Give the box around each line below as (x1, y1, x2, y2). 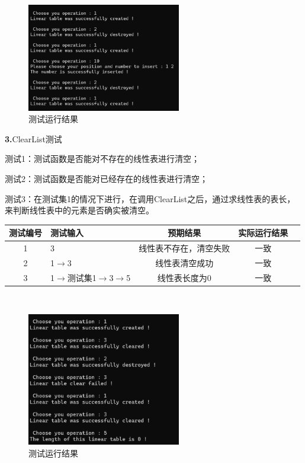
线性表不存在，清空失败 (139, 242, 230, 254)
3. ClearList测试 (5, 132, 62, 145)
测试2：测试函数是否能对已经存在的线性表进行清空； (5, 172, 208, 184)
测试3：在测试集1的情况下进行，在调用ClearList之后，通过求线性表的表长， (5, 192, 296, 205)
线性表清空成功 (155, 256, 214, 269)
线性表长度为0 (157, 271, 211, 283)
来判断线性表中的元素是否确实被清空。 (5, 204, 154, 216)
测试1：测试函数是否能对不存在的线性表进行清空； (5, 152, 200, 165)
